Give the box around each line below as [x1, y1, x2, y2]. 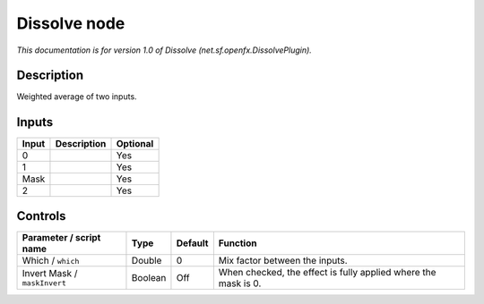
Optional [116, 138, 154, 150]
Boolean [131, 271, 167, 283]
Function [218, 237, 257, 249]
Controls [16, 208, 66, 224]
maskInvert [22, 278, 67, 288]
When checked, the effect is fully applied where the [218, 266, 436, 278]
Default [176, 237, 209, 249]
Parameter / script [22, 231, 101, 243]
